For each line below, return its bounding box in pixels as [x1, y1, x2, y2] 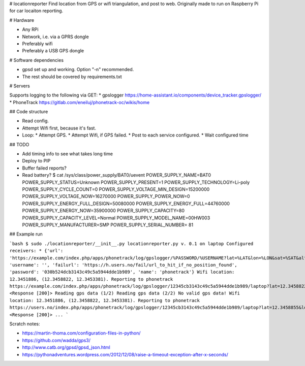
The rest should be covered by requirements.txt [22, 74, 122, 80]
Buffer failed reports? [22, 165, 67, 171]
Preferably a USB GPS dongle [22, 48, 84, 54]
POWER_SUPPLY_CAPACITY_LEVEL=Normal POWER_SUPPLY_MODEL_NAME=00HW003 [22, 215, 210, 221]
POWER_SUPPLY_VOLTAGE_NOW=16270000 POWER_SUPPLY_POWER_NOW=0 [22, 193, 190, 199]
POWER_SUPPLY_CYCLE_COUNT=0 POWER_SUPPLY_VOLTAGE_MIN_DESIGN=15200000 [22, 186, 210, 192]
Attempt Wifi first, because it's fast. [22, 125, 97, 131]
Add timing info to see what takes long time [22, 151, 113, 157]
